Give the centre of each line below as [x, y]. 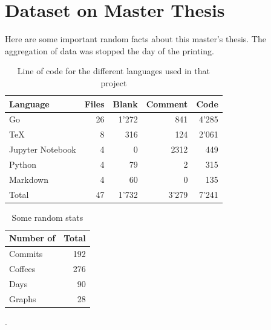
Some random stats [47, 217]
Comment [167, 103]
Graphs [23, 298]
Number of [32, 238]
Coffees [22, 268]
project [114, 82]
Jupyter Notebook [43, 149]
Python [23, 164]
